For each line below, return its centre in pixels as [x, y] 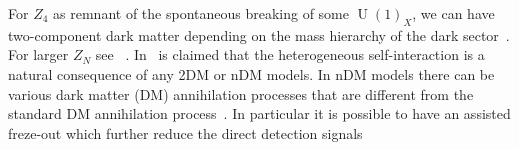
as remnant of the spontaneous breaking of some [201, 13]
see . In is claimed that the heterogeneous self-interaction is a [290, 54]
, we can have [453, 13]
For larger [38, 54]
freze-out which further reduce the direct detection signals [185, 132]
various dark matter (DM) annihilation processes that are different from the [241, 93]
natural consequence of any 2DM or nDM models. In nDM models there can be [251, 73]
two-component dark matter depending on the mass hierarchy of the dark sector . [259, 34]
